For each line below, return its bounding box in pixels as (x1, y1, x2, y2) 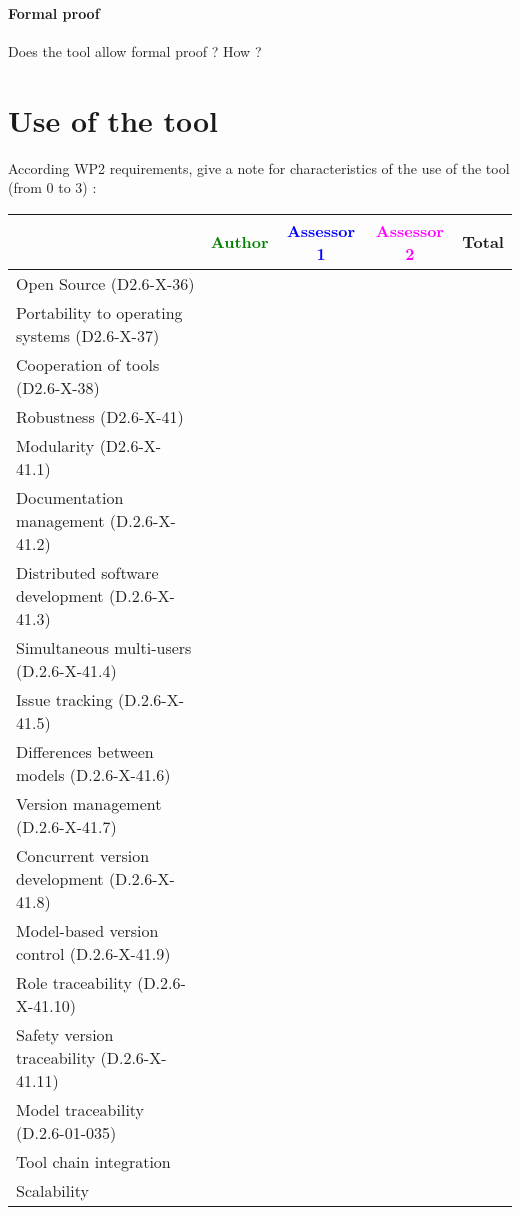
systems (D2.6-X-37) (16, 323, 160, 347)
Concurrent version (16, 843, 150, 867)
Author (210, 230, 269, 254)
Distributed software (16, 560, 159, 584)
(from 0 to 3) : (8, 177, 97, 198)
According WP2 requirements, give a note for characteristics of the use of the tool (8, 157, 510, 178)
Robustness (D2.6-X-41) (16, 404, 184, 428)
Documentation (16, 485, 124, 509)
